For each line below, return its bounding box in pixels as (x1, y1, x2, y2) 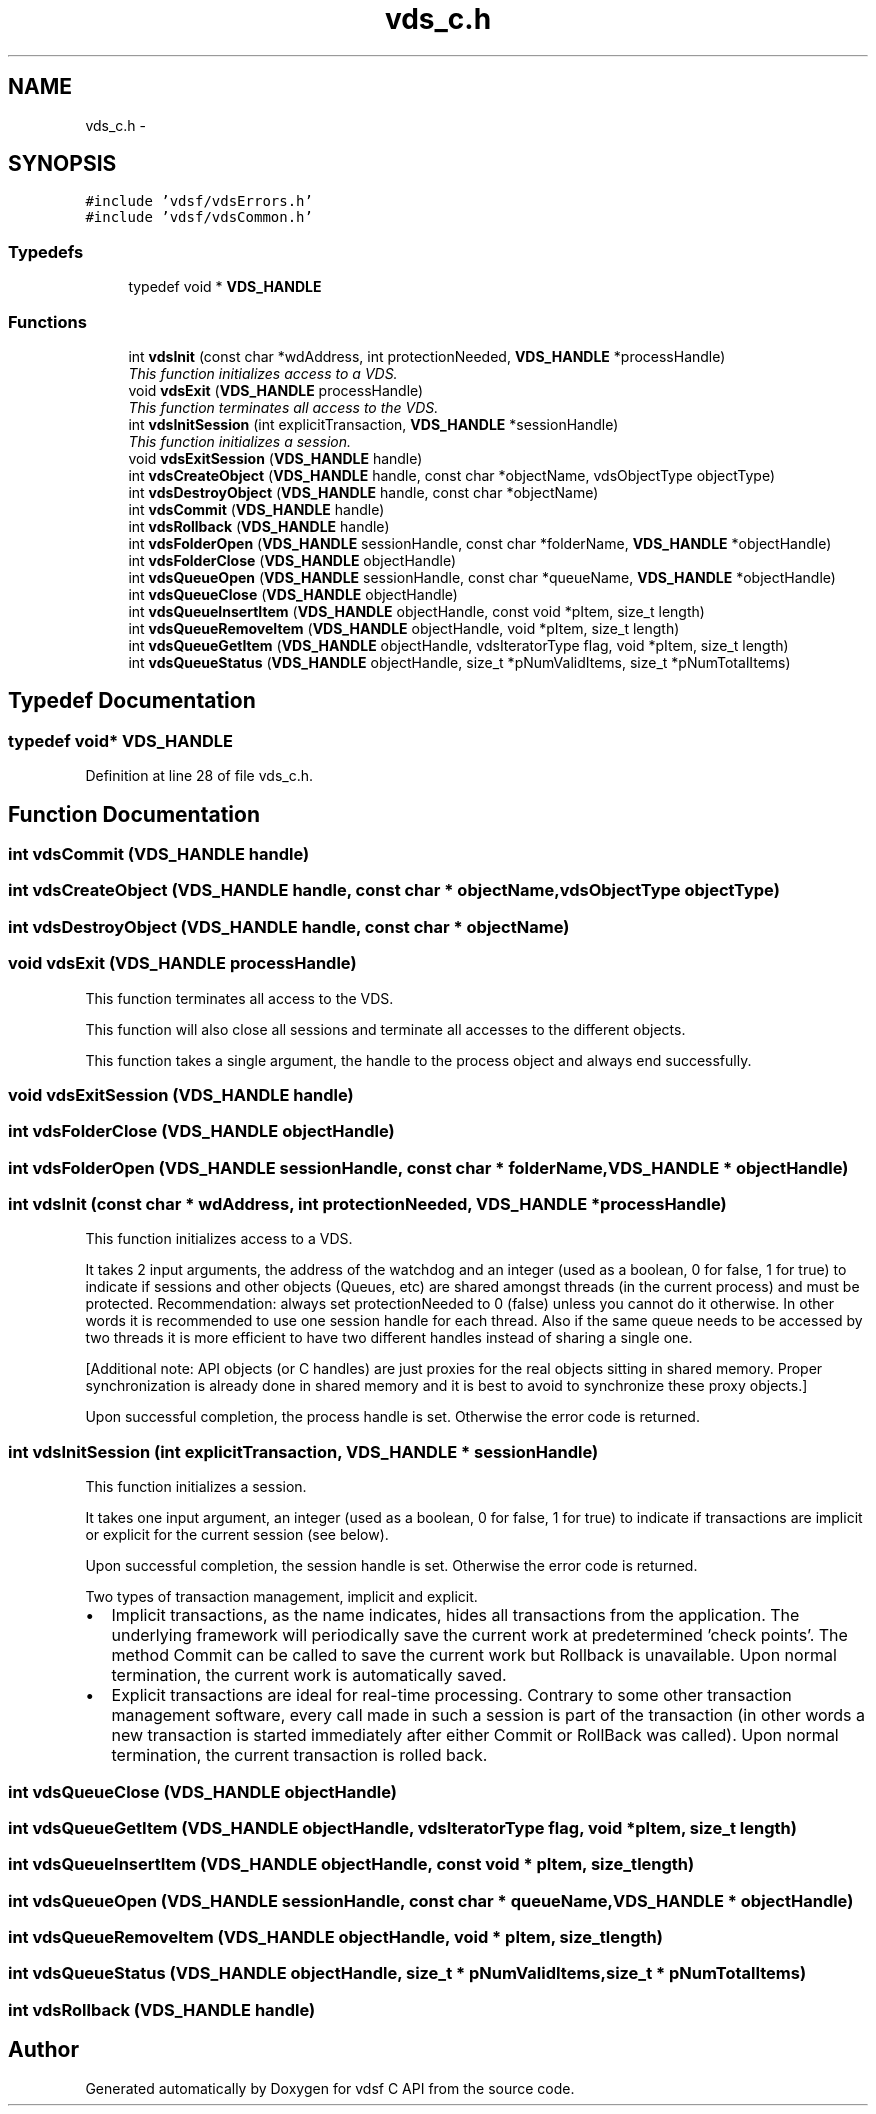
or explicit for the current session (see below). (85, 1526, 389, 1544)
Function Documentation (8, 801, 260, 827)
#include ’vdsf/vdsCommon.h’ (85, 209, 313, 226)
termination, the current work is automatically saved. (111, 1665, 507, 1686)
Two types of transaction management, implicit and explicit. (85, 1588, 478, 1606)
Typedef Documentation (8, 688, 256, 714)
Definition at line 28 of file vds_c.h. (85, 767, 313, 785)
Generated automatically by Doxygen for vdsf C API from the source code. (85, 2079, 575, 2097)
